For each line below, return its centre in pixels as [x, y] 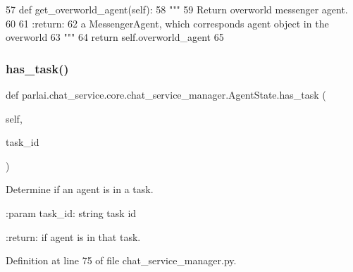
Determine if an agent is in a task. [80, 189]
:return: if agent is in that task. [73, 236]
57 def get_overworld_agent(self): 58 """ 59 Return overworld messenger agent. [177, 9]
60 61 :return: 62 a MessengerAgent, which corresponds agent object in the [167, 23]
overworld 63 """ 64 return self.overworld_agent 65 [115, 37]
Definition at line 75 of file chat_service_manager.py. [121, 260]
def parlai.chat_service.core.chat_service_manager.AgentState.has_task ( [166, 94]
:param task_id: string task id [71, 212]
